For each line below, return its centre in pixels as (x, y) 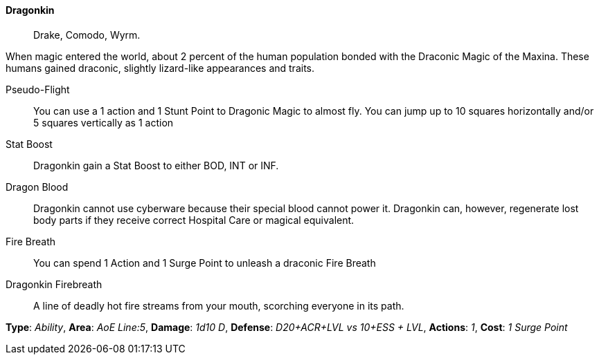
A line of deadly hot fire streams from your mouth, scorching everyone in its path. (219, 305)
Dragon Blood (37, 187)
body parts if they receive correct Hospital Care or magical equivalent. (194, 220)
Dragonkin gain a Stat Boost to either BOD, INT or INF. (156, 165)
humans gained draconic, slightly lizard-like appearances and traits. (160, 68)
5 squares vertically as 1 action (104, 122)
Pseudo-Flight (38, 89)
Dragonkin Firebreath (54, 284)
